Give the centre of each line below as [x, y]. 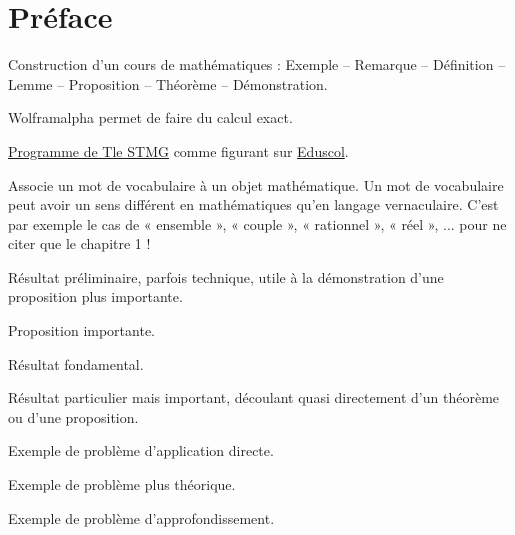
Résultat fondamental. [76, 363]
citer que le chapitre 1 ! [79, 243]
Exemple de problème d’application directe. [141, 450]
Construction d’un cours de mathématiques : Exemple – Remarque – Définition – [257, 64]
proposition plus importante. [95, 296]
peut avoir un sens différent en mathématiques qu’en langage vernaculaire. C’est [253, 204]
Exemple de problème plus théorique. [122, 484]
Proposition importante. [81, 330]
